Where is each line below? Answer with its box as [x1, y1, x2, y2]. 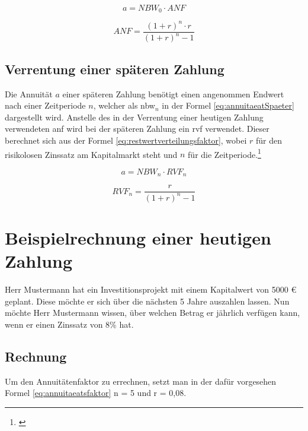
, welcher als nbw [93, 99, 155, 112]
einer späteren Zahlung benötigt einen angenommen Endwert [62, 87, 284, 100]
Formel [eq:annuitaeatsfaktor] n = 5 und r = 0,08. [5, 386, 187, 399]
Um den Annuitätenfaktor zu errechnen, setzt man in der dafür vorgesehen [5, 375, 277, 387]
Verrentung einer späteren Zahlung [5, 59, 224, 78]
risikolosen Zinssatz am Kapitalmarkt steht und [5, 148, 178, 160]
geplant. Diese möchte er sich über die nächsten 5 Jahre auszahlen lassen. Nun [5, 294, 290, 307]
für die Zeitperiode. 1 [188, 146, 261, 160]
